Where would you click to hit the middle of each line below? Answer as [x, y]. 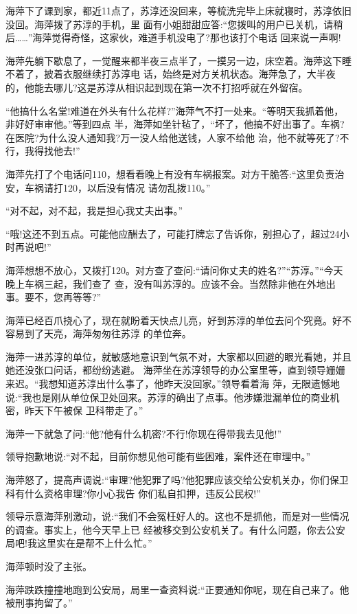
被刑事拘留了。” [39, 603]
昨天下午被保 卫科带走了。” [84, 410]
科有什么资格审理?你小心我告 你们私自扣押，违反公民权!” [133, 493]
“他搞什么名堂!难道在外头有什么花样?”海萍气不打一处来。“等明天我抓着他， [175, 110]
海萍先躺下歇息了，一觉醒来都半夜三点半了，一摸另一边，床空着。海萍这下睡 [178, 60]
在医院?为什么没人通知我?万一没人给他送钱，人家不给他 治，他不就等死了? [173, 137]
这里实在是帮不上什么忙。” [94, 543]
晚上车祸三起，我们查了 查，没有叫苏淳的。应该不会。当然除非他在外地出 [171, 283]
